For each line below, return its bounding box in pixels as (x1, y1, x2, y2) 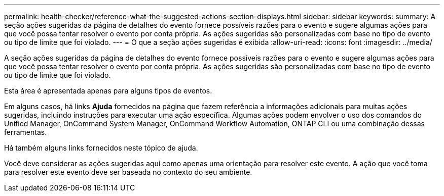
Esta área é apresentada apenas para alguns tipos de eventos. (4, 86, 212, 95)
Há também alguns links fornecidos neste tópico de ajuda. (4, 143, 198, 152)
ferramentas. (4, 128, 47, 136)
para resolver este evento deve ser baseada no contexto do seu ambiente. (4, 168, 252, 176)
